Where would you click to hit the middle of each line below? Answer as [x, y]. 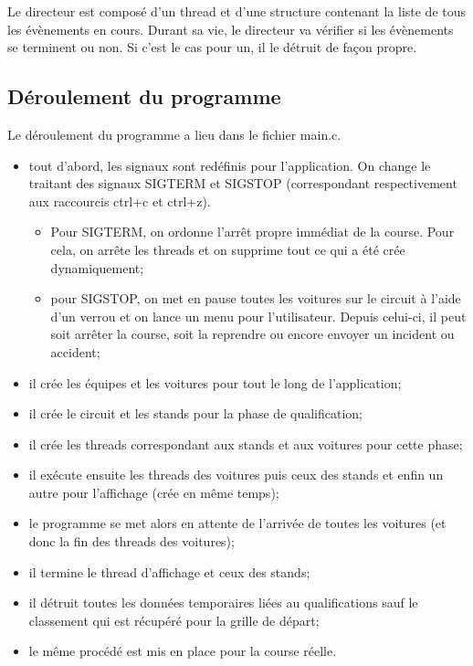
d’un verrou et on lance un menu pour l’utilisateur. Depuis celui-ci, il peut [258, 316]
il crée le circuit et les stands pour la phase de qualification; [195, 413]
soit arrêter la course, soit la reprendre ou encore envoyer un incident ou [252, 334]
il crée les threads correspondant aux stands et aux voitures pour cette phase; [246, 444]
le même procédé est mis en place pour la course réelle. [183, 651]
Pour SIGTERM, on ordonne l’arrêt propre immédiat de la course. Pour [252, 232]
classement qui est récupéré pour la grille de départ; [174, 620]
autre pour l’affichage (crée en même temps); [154, 492]
